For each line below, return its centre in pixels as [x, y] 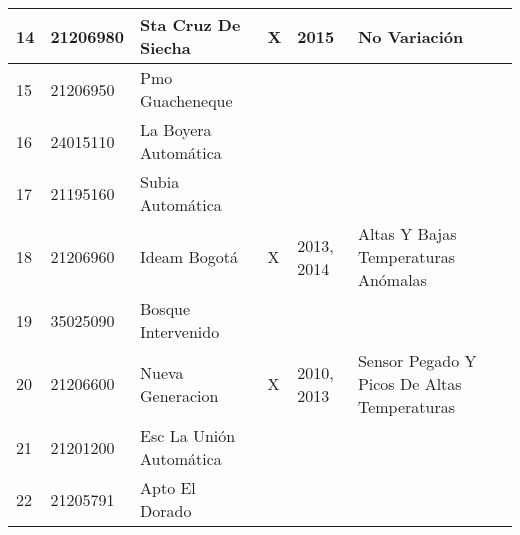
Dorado [166, 510]
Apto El [168, 487]
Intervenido [180, 331]
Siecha [165, 47]
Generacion [179, 395]
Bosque [165, 308]
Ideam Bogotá [189, 256]
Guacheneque [186, 100]
